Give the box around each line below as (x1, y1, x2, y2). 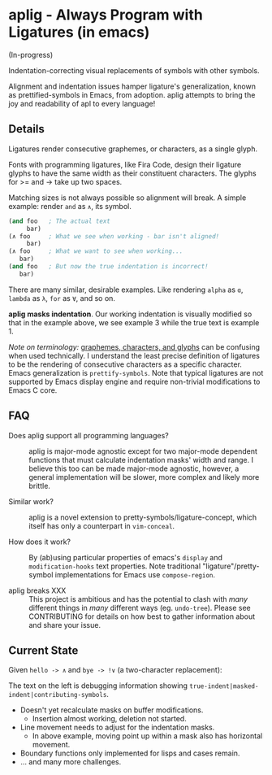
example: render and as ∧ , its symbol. (8, 201, 132, 211)
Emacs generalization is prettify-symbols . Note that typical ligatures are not (8, 368, 264, 377)
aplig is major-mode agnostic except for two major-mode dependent (28, 446, 258, 456)
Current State (8, 643, 79, 657)
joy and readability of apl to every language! (8, 98, 156, 108)
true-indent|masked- (189, 682, 259, 690)
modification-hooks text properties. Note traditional (28, 561, 201, 571)
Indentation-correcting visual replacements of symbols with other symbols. (8, 65, 260, 75)
